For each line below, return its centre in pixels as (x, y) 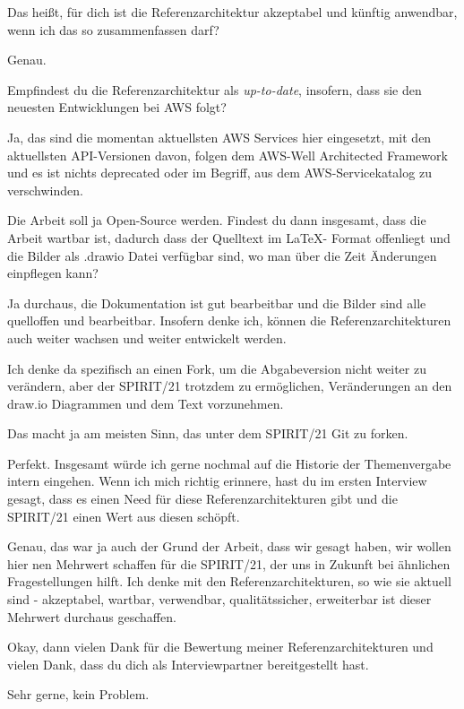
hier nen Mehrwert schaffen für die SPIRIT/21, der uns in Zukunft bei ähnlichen (229, 563)
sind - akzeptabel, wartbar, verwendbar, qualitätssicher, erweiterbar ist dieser (219, 599)
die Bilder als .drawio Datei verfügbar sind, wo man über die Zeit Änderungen (222, 255)
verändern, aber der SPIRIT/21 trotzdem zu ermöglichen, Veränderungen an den (230, 386)
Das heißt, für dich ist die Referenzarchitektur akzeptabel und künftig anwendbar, (232, 12)
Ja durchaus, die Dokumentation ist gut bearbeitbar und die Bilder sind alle (217, 303)
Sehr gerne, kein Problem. (78, 694)
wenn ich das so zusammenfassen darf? (113, 29)
